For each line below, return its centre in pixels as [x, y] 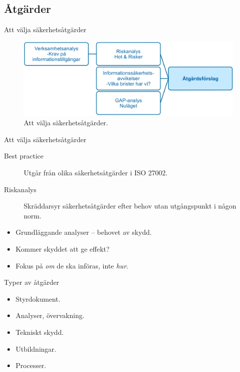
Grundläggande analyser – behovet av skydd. [84, 232]
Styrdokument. [38, 298]
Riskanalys [20, 189]
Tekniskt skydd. [40, 332]
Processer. [31, 365]
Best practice [24, 156]
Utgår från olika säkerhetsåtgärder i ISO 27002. [96, 173]
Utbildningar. [36, 348]
